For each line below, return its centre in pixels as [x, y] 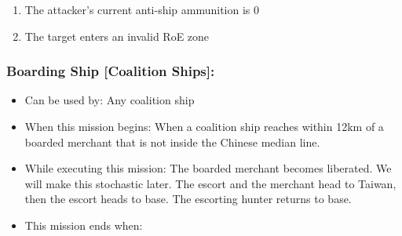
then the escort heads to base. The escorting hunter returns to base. [188, 199]
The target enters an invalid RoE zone [117, 36]
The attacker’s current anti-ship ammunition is [137, 9]
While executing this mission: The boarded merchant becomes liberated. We [208, 168]
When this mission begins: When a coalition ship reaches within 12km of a [204, 126]
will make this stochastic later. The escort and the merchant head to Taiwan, [210, 183]
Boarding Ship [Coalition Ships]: [111, 71]
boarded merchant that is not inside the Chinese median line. [172, 142]
